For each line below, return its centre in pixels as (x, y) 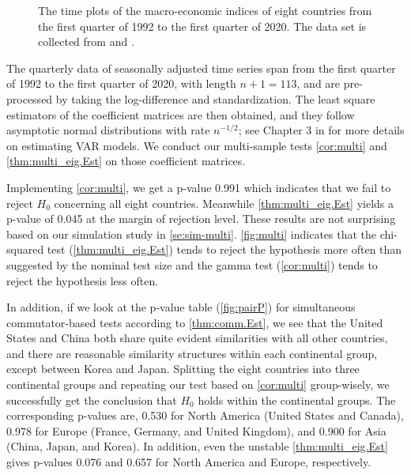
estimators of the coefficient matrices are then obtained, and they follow (181, 114)
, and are (319, 83)
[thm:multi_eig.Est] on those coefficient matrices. (126, 161)
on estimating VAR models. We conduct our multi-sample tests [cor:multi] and (197, 145)
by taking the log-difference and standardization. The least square (215, 98)
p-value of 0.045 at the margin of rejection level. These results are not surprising (201, 219)
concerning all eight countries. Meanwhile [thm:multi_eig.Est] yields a (224, 203)
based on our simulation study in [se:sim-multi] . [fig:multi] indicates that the (192, 234)
